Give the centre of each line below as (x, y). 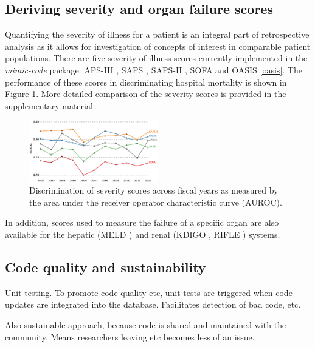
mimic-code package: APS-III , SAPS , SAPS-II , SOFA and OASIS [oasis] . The (154, 69)
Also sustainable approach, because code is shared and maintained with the (146, 324)
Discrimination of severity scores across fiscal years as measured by (154, 190)
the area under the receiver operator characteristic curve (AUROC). (156, 202)
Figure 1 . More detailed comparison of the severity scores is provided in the (146, 94)
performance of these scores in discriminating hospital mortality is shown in (146, 82)
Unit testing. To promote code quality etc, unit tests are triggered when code (149, 292)
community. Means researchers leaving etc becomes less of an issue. (130, 336)
